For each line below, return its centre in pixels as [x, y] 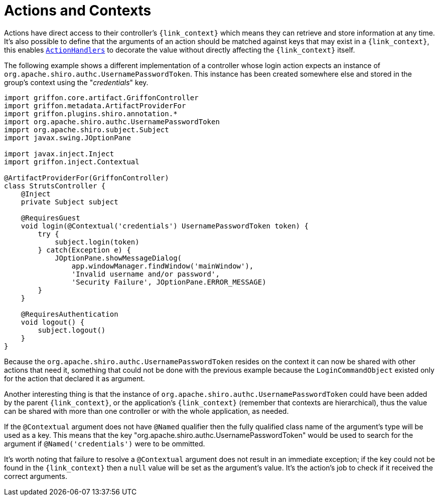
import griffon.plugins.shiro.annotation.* [91, 113]
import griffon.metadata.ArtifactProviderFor [95, 105]
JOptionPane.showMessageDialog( [118, 258]
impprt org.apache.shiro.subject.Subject [87, 130]
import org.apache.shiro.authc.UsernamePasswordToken [112, 121]
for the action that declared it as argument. [75, 378]
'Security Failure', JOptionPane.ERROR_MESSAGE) [169, 282]
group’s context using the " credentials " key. [76, 82]
